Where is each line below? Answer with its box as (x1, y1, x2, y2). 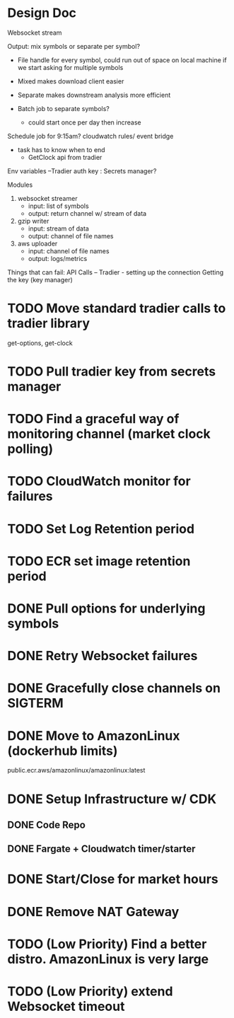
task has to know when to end (17, 145, 105, 154)
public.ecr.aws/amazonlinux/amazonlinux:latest (7, 766, 146, 775)
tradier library (7, 316, 90, 332)
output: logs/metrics (28, 254, 88, 262)
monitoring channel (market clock (7, 426, 211, 442)
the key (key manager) (7, 275, 73, 284)
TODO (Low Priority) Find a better (7, 936, 207, 952)
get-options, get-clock (7, 338, 73, 347)
